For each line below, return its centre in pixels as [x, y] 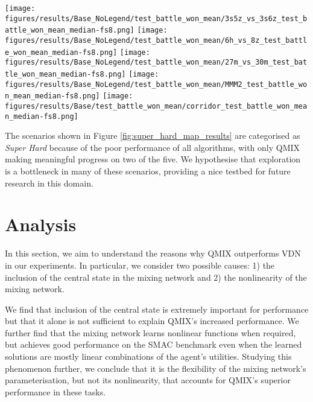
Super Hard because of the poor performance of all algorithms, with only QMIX [153, 147]
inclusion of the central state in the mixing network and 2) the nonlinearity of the [156, 277]
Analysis [41, 224]
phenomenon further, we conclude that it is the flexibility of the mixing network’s [156, 368]
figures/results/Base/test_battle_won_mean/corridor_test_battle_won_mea [156, 106]
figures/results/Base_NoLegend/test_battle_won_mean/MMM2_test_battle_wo [156, 84]
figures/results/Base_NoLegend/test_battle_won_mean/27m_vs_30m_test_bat [156, 62]
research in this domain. [49, 183]
